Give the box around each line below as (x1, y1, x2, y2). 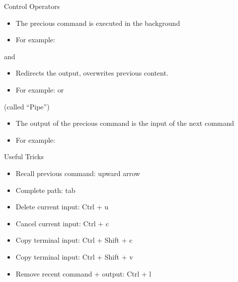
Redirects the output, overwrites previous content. (15, 68, 168, 78)
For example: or (15, 84, 64, 94)
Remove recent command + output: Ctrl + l (15, 268, 152, 279)
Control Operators (4, 1, 60, 11)
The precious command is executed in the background (15, 17, 180, 28)
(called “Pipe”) (4, 101, 50, 111)
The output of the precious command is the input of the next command (15, 118, 235, 128)
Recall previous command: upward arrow (15, 168, 140, 178)
